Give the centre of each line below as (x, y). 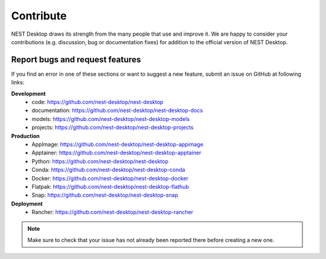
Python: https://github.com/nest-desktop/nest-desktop (100, 161)
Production (26, 136)
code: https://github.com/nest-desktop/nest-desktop (97, 102)
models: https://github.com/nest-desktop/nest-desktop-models (111, 119)
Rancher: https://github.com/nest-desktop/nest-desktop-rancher (112, 212)
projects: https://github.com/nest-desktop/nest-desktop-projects (113, 128)
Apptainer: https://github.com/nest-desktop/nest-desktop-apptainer (117, 153)
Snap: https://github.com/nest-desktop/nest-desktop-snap (105, 195)
